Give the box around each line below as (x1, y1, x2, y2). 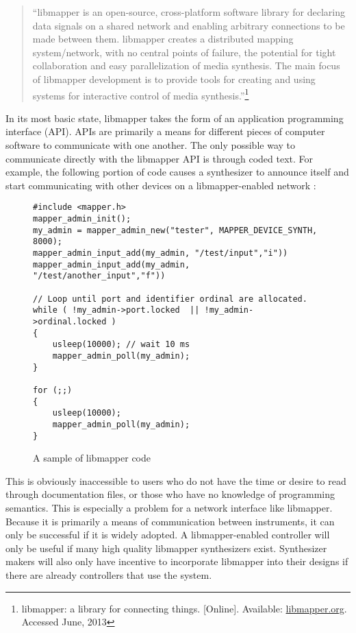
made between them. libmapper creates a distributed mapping (32, 32, 294, 46)
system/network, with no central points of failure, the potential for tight (32, 45, 336, 59)
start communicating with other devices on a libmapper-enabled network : (5, 178, 316, 192)
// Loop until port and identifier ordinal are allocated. (33, 294, 307, 304)
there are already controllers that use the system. (5, 567, 212, 582)
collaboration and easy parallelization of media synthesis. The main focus (32, 58, 340, 73)
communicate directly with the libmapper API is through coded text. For (5, 151, 314, 165)
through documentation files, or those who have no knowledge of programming (5, 487, 335, 501)
